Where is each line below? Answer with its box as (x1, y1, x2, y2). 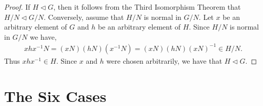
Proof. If (4, 2, 30, 12)
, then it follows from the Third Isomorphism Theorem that (53, 2, 241, 12)
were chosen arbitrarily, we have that (106, 55, 222, 66)
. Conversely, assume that (44, 11, 124, 22)
